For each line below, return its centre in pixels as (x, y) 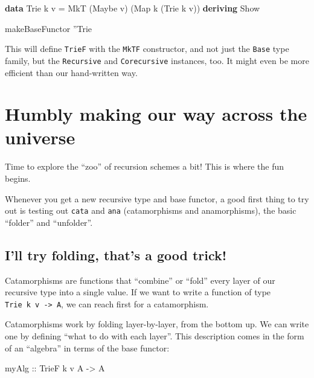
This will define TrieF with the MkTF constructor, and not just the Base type (147, 49)
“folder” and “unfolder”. (49, 222)
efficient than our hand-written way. (71, 72)
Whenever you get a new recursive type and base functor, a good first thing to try (157, 198)
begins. (18, 178)
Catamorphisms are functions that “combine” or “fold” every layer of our (140, 280)
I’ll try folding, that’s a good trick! (116, 255)
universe (40, 137)
